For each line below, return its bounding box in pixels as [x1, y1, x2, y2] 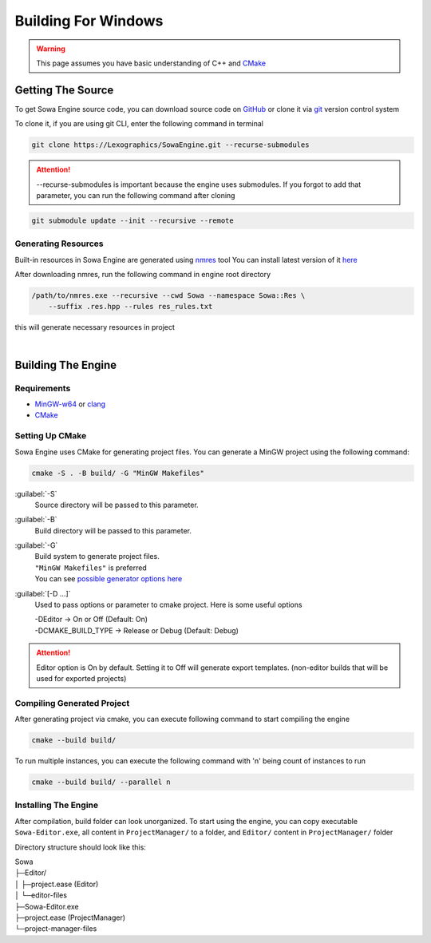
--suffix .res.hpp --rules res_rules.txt [48, 302, 213, 311]
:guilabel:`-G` [14, 541, 58, 550]
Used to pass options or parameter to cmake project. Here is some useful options [34, 600, 302, 610]
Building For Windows [14, 12, 164, 30]
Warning [36, 44, 65, 53]
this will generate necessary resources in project [14, 323, 176, 332]
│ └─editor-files [14, 890, 68, 900]
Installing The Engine [14, 799, 99, 810]
